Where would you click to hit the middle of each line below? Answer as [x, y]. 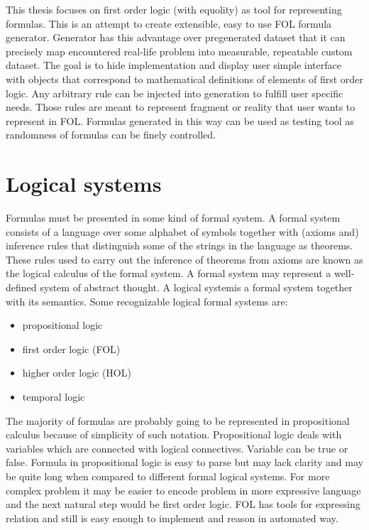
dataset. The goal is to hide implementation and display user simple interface [174, 65]
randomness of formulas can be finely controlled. [111, 135]
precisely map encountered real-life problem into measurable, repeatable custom [179, 51]
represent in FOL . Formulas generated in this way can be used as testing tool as [180, 120]
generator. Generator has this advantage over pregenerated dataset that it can [176, 37]
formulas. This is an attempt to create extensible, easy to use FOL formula [169, 23]
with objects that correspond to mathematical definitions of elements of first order [184, 79]
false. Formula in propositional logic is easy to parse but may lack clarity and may [184, 462]
